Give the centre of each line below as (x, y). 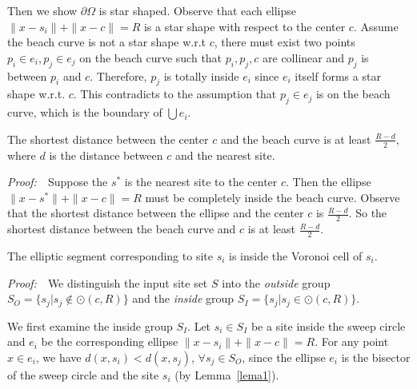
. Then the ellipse (329, 182)
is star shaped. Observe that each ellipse (197, 10)
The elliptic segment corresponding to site (110, 256)
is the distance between (106, 155)
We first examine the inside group (90, 325)
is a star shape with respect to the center (245, 26)
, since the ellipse (284, 357)
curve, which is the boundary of (85, 112)
